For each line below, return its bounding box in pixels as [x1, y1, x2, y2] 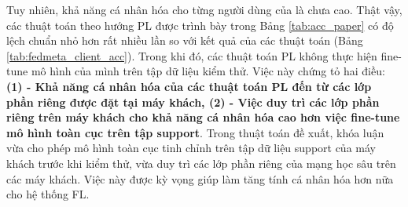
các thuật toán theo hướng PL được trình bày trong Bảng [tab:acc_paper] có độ [6, 16, 394, 33]
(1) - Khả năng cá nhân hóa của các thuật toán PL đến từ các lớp [6, 78, 372, 94]
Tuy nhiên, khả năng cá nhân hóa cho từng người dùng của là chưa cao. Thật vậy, [6, 2, 402, 17]
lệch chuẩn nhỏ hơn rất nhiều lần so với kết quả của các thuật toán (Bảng [6, 32, 363, 49]
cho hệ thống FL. [6, 186, 90, 202]
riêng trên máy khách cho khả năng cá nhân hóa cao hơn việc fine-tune [6, 109, 400, 125]
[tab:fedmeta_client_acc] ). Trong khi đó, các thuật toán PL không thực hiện [6, 47, 377, 64]
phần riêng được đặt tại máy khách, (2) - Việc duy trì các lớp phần [6, 93, 380, 110]
